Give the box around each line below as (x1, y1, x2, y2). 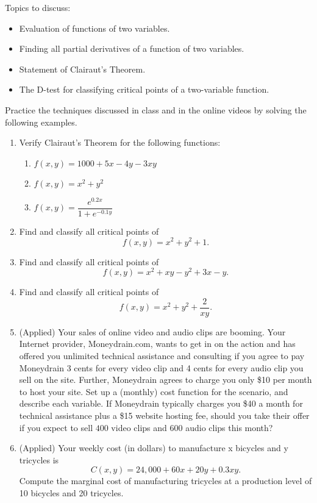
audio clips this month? (185, 421, 273, 433)
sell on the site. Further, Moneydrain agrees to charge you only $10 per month (19, 373, 312, 386)
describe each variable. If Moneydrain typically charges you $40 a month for (19, 397, 303, 410)
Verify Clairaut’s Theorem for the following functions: (19, 136, 221, 149)
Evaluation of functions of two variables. (19, 21, 170, 34)
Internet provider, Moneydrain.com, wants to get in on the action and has (19, 337, 296, 350)
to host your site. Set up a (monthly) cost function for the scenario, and (19, 385, 288, 398)
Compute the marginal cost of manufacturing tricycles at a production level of (19, 474, 312, 487)
